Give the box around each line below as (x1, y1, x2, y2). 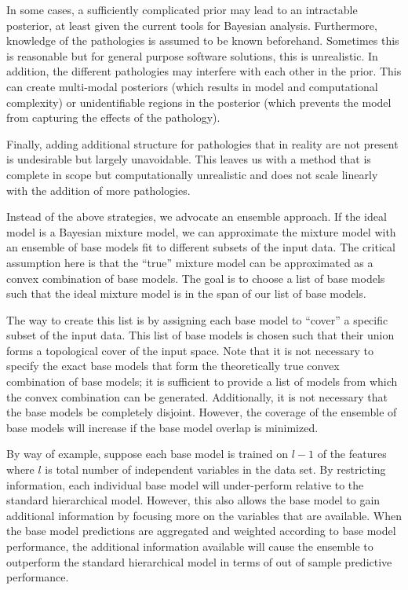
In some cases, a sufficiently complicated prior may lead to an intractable (6, 2, 358, 17)
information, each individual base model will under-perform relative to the (6, 476, 364, 493)
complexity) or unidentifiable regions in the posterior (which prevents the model (6, 93, 392, 110)
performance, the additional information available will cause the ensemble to (6, 538, 373, 554)
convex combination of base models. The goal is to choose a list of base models (6, 269, 385, 286)
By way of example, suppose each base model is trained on (6, 445, 289, 462)
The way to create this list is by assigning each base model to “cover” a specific (6, 311, 388, 328)
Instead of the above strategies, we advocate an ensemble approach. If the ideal (6, 208, 387, 225)
